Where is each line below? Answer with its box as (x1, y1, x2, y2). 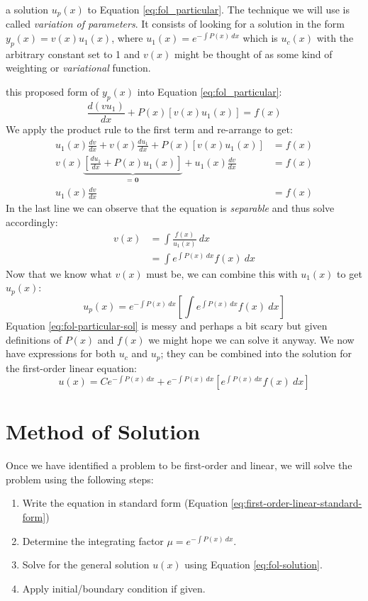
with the (316, 30, 354, 45)
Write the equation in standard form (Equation (22, 495, 228, 510)
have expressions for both (6, 346, 116, 361)
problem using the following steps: (6, 471, 154, 486)
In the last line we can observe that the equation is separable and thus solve (6, 200, 335, 215)
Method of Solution (6, 417, 201, 446)
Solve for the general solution (22, 557, 150, 572)
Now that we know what (6, 266, 112, 281)
